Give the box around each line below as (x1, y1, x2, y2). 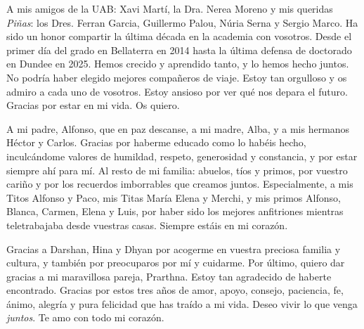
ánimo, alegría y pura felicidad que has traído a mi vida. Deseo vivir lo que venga (6, 296, 358, 311)
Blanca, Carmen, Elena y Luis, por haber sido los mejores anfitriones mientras (6, 204, 344, 219)
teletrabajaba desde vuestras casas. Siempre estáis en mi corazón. (6, 217, 288, 232)
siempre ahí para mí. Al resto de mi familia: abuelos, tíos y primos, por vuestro (6, 162, 348, 177)
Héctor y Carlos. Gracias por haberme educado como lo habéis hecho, (6, 135, 306, 150)
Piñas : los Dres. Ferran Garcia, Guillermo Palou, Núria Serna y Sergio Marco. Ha (6, 15, 358, 30)
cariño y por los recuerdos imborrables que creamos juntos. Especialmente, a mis (6, 176, 353, 191)
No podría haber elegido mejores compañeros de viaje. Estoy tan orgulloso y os (6, 70, 347, 84)
